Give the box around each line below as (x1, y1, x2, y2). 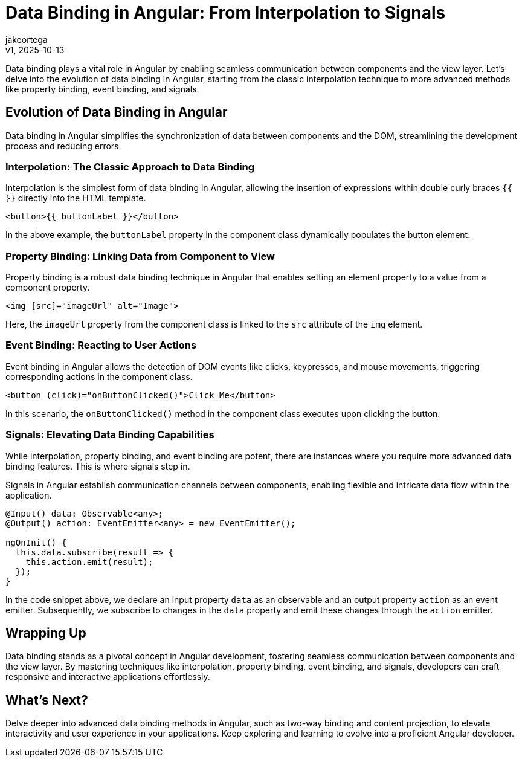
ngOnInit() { (5, 537, 67, 547)
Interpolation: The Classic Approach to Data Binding (5, 160, 255, 173)
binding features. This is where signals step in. (5, 460, 190, 471)
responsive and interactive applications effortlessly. (5, 671, 210, 682)
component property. (5, 282, 90, 293)
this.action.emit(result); (25, 557, 153, 567)
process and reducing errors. (5, 140, 121, 151)
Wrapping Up (5, 625, 86, 641)
